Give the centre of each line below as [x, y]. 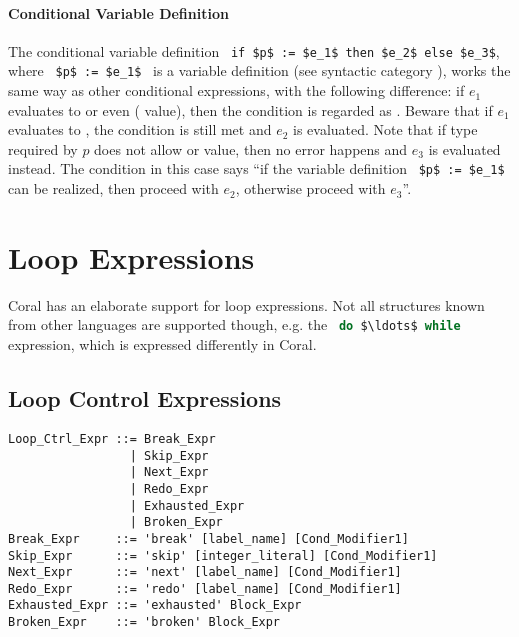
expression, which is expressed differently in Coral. [162, 344]
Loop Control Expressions [145, 398]
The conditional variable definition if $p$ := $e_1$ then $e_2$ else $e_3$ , [254, 50]
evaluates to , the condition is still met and [140, 129]
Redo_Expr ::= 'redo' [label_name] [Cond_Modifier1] [205, 588]
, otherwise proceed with [310, 188]
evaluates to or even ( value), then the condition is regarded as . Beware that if [250, 109]
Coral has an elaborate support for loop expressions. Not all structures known [246, 304]
